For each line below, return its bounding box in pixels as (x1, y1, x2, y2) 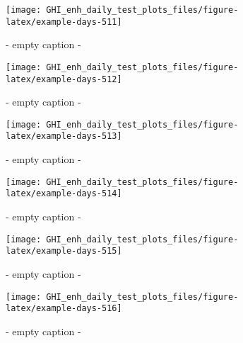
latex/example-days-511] (6, 16, 122, 27)
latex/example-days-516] (6, 303, 122, 314)
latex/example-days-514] (6, 189, 122, 199)
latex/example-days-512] (6, 74, 122, 84)
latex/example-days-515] (6, 246, 122, 257)
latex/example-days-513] (6, 131, 122, 142)
